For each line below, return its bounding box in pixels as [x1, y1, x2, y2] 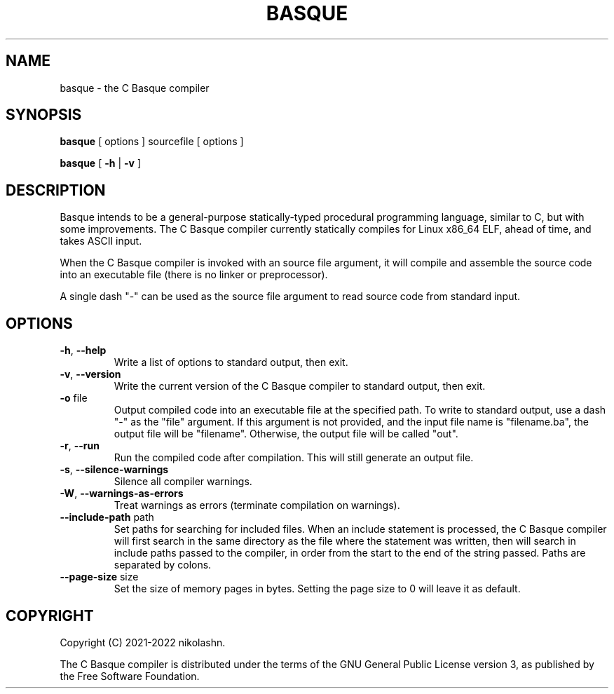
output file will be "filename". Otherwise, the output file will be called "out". [114, 428, 458, 440]
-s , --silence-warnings [60, 463, 169, 476]
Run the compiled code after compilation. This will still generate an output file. [114, 451, 474, 464]
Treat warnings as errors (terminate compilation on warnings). [114, 499, 400, 512]
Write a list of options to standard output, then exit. [114, 356, 348, 369]
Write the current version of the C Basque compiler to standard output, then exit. [114, 380, 486, 393]
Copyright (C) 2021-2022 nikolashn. [60, 636, 226, 648]
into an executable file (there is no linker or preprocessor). [60, 268, 328, 281]
